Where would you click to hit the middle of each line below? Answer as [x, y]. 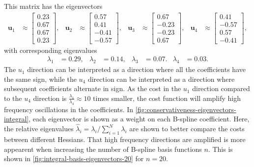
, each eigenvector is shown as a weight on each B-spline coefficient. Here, [139, 119]
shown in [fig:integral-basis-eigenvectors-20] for [74, 158]
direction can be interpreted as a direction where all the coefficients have [136, 69]
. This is [220, 149]
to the [13, 98]
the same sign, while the [40, 79]
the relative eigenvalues [39, 129]
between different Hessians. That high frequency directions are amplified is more [125, 139]
